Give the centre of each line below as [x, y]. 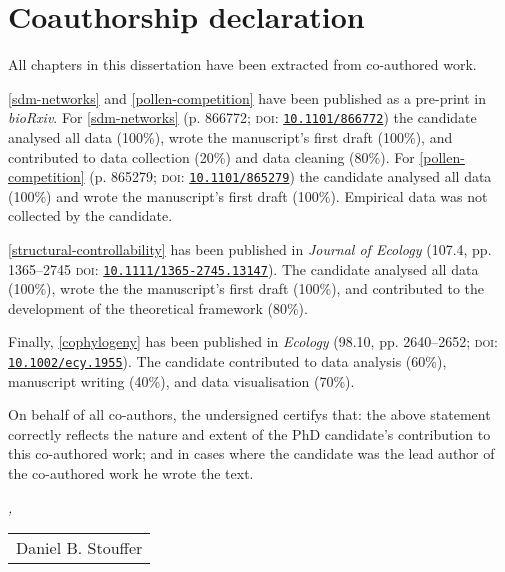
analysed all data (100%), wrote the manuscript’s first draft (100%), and [230, 136]
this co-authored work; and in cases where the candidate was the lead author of [251, 453]
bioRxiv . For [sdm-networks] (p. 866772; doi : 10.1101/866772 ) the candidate [242, 117]
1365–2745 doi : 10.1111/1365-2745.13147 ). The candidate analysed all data [243, 268]
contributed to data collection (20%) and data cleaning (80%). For [211, 156]
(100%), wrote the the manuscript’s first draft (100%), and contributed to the [246, 288]
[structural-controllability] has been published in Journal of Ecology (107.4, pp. [250, 249]
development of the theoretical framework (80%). [158, 307]
